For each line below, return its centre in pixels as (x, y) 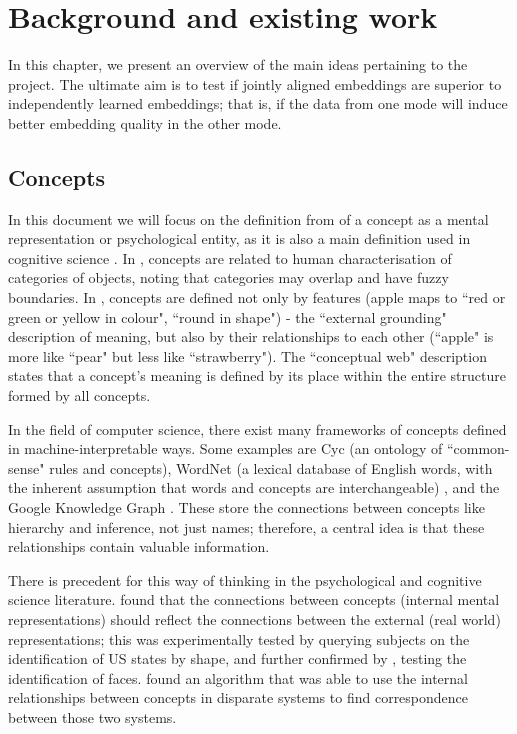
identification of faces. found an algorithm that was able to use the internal (238, 677)
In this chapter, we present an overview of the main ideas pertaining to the (238, 64)
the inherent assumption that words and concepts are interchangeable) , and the (254, 487)
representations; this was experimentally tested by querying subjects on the (239, 638)
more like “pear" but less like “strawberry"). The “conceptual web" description (247, 355)
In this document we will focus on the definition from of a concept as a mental (248, 218)
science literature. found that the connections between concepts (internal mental (254, 599)
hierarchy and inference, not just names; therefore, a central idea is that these (246, 526)
